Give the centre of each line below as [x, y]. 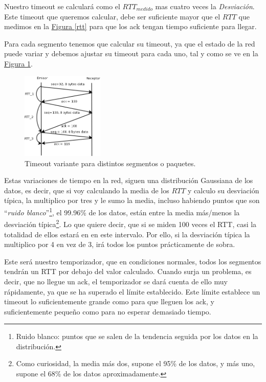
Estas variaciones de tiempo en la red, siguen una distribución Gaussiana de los [129, 180]
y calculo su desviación [224, 190]
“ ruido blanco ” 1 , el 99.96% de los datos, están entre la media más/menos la [122, 211]
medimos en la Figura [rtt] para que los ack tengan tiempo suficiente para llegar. [130, 26]
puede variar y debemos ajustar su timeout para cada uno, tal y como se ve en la [131, 53]
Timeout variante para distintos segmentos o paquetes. [110, 163]
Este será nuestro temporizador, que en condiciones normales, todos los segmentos [133, 261]
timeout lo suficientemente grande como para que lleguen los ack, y [109, 301]
